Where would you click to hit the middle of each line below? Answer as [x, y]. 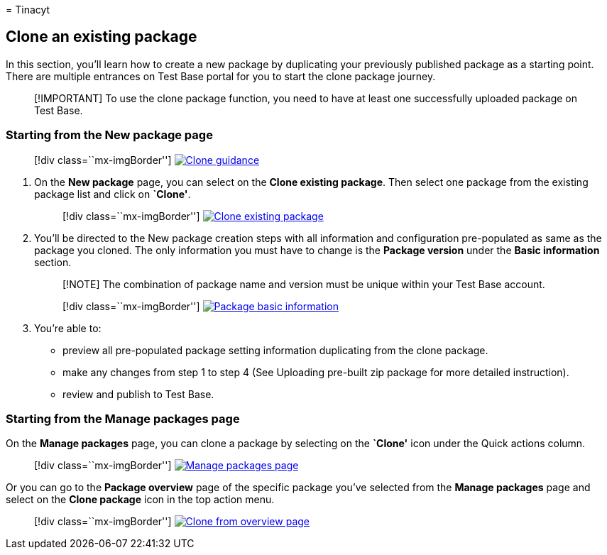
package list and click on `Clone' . [113, 194]
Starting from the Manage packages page [123, 418]
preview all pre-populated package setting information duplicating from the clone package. [275, 350]
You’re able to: [68, 328]
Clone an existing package [102, 37]
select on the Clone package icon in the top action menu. [140, 500]
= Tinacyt [28, 10]
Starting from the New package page [109, 135]
